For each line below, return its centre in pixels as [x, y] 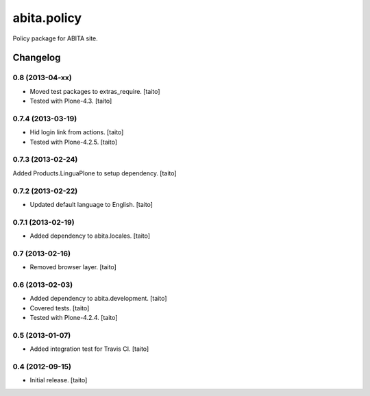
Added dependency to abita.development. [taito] [98, 299]
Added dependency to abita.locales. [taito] [90, 236]
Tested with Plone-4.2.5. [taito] [74, 142]
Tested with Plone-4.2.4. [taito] [74, 318]
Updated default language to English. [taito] [91, 204]
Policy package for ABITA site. [56, 38]
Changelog [37, 58]
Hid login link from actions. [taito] [77, 132]
